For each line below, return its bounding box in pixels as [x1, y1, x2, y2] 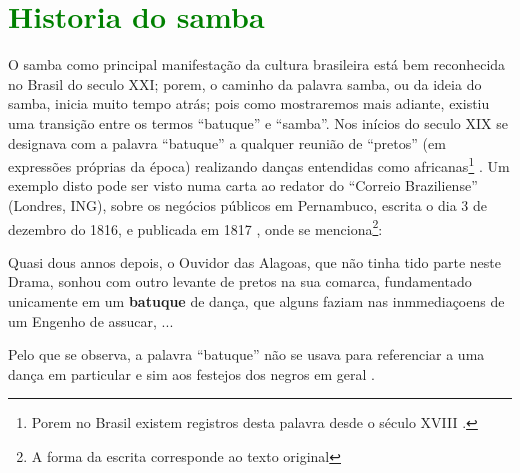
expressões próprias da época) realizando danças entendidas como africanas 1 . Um [8, 153, 510, 176]
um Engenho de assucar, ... [8, 310, 174, 331]
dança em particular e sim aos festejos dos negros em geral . [8, 363, 375, 384]
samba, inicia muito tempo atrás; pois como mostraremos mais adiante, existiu [8, 93, 490, 114]
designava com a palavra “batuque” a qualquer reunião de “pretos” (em [8, 132, 446, 153]
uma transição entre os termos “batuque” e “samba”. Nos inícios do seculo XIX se [8, 112, 508, 133]
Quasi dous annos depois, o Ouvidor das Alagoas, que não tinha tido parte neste [8, 251, 501, 272]
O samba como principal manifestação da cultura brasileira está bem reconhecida [8, 54, 506, 75]
